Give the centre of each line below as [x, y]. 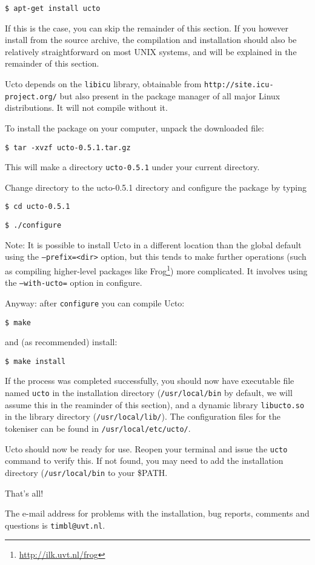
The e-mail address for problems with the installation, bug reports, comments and [157, 513]
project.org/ [31, 97]
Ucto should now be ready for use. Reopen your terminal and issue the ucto [146, 448]
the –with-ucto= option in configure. [74, 282]
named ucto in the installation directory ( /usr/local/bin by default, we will [149, 393]
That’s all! [24, 493]
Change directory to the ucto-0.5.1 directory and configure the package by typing [156, 187]
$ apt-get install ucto [53, 8]
